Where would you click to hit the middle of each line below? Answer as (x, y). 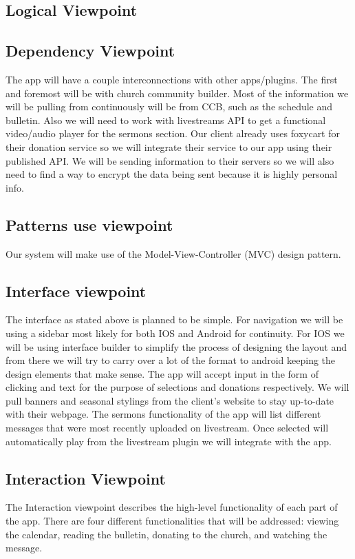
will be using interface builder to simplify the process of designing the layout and (176, 346)
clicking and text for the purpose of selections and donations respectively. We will (177, 387)
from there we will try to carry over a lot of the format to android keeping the (171, 360)
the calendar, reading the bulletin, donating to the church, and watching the (166, 534)
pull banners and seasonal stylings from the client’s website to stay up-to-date (170, 400)
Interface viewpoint (76, 291)
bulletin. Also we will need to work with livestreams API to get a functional (166, 120)
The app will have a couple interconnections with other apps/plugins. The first (172, 79)
